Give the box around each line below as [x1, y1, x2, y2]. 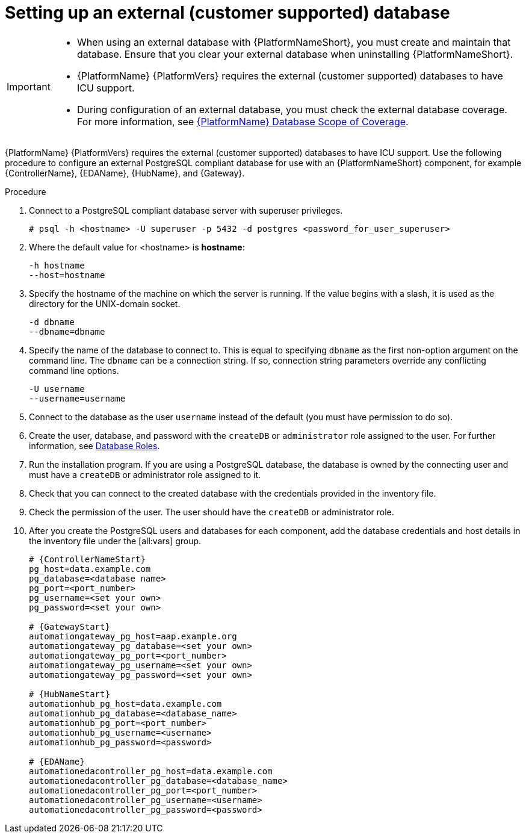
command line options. [29, 365, 119, 376]
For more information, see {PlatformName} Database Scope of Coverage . [76, 115, 409, 128]
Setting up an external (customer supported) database [5, 2, 450, 23]
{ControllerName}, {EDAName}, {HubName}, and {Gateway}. [5, 167, 245, 178]
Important [7, 80, 51, 93]
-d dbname [29, 317, 75, 327]
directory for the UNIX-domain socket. [29, 298, 181, 309]
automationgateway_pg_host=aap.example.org [29, 631, 237, 641]
